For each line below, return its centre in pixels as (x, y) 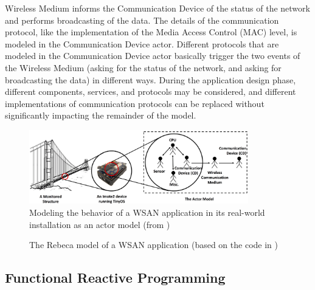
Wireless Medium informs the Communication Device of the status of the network (157, 8)
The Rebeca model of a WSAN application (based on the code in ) (154, 245)
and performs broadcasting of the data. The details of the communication (142, 20)
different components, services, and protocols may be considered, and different (151, 91)
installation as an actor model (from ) (100, 224)
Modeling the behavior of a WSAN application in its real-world (147, 212)
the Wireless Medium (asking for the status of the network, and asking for (143, 67)
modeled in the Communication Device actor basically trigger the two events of (153, 56)
